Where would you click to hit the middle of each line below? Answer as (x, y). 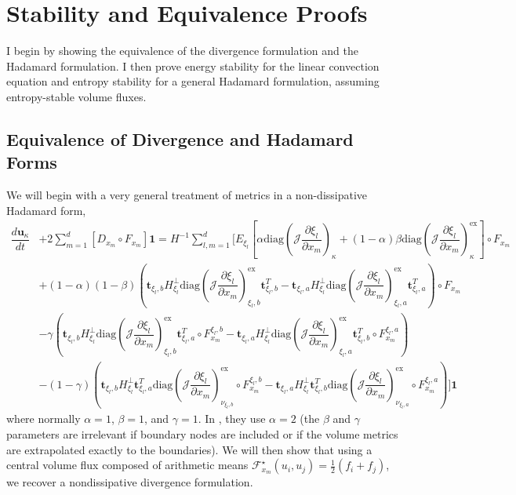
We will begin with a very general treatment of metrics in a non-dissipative (187, 195)
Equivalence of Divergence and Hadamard (180, 138)
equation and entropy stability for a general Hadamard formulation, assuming (193, 81)
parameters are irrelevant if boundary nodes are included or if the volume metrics (202, 433)
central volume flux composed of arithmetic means (127, 465)
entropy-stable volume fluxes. (76, 96)
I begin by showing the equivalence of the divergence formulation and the (182, 51)
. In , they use (232, 419)
